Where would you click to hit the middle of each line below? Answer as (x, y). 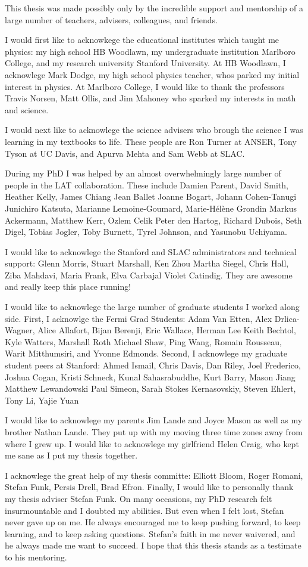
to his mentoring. (36, 557)
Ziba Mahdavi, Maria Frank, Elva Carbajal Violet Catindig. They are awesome (149, 275)
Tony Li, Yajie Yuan (42, 400)
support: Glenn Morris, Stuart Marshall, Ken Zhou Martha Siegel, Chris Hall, (147, 263)
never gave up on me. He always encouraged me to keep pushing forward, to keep (153, 522)
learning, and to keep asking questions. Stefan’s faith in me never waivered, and (150, 533)
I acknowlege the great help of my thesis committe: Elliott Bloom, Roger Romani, (154, 475)
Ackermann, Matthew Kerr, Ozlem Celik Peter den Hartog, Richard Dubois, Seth (153, 220)
